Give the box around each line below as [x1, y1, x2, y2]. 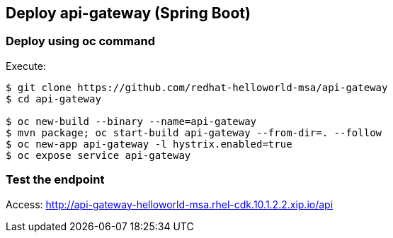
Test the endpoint [6, 172, 105, 187]
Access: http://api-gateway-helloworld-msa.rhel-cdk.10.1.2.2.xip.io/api [6, 198, 334, 210]
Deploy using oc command [6, 34, 155, 49]
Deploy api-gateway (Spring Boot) [6, 4, 251, 22]
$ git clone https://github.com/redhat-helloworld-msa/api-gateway [6, 81, 388, 93]
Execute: [6, 59, 46, 72]
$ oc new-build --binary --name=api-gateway [6, 115, 257, 127]
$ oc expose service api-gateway [6, 149, 191, 161]
